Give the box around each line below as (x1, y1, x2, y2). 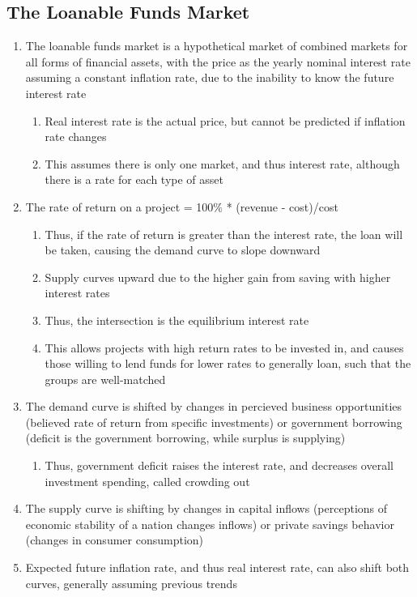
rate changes (45, 128, 107, 145)
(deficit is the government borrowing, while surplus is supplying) (25, 429, 346, 446)
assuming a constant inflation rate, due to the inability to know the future (25, 69, 394, 86)
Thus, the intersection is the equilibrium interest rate (45, 311, 309, 328)
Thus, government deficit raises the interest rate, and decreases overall (45, 457, 394, 474)
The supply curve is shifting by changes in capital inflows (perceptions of (25, 500, 388, 517)
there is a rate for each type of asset (45, 171, 224, 188)
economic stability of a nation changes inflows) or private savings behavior (25, 515, 394, 532)
